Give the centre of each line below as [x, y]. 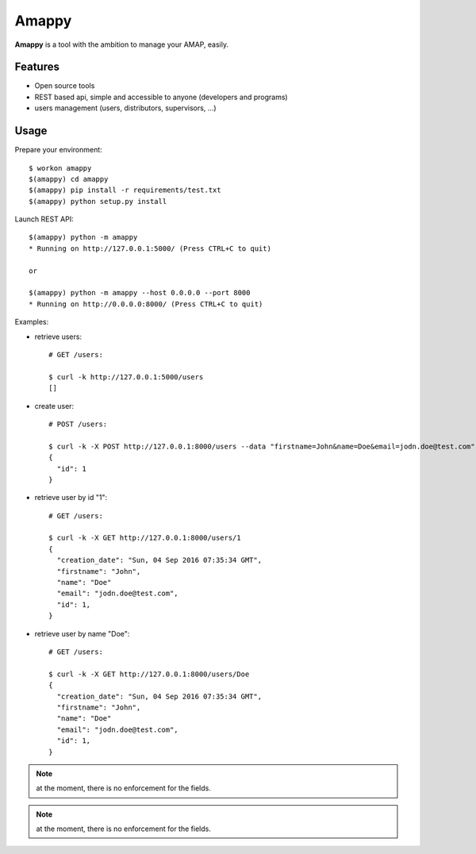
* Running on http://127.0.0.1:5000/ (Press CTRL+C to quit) [150, 248]
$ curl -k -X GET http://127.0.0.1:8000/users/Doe [149, 674]
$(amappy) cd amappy [69, 179]
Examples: [32, 322]
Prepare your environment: [58, 150]
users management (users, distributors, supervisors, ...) [126, 108]
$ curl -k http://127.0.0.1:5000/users [126, 377]
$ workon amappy [60, 168]
